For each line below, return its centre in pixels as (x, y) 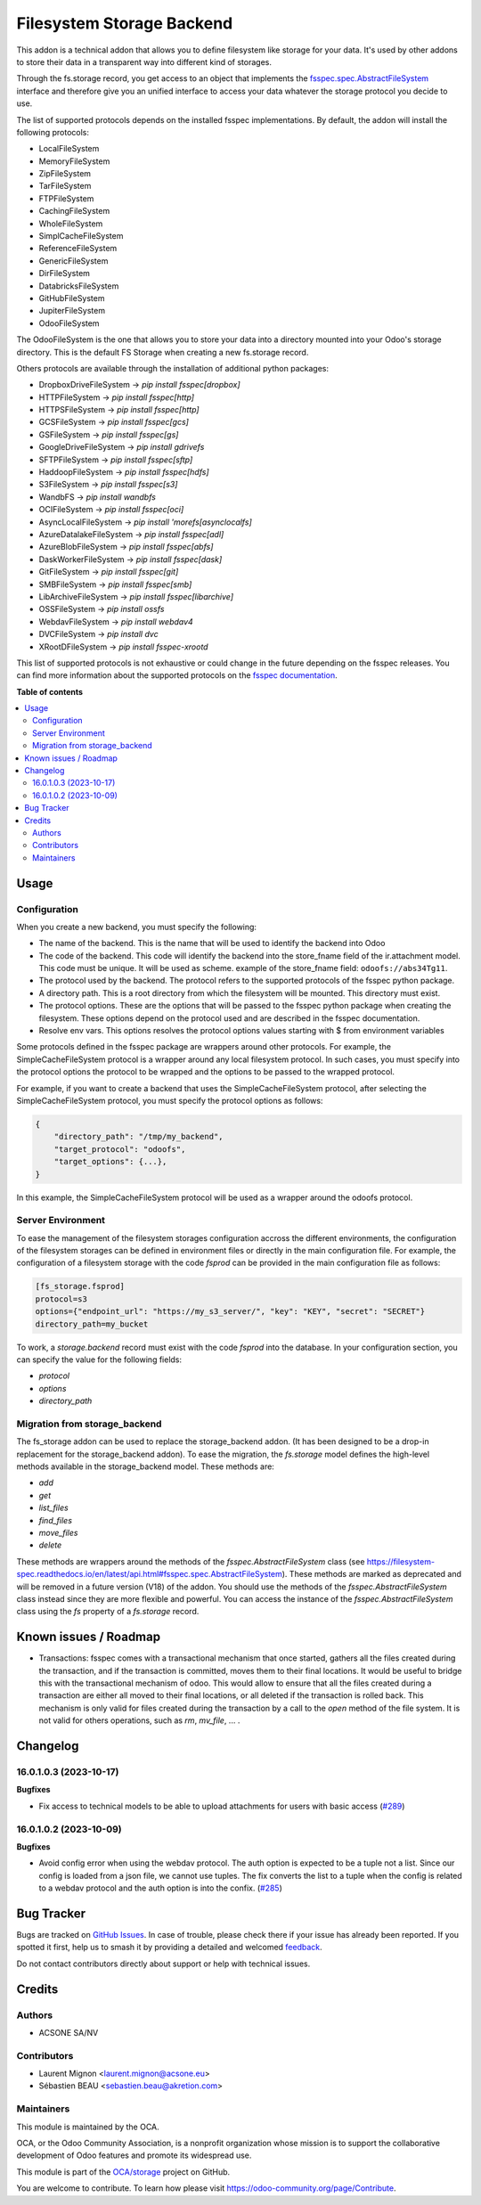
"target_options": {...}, (110, 1162)
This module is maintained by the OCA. (88, 2127)
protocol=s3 (61, 1299)
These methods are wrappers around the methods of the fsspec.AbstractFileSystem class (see (191, 1561)
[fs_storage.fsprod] (80, 1286)
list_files (53, 1508)
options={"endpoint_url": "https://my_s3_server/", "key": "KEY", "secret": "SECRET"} (230, 1311)
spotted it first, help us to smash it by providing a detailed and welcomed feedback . (169, 1948)
